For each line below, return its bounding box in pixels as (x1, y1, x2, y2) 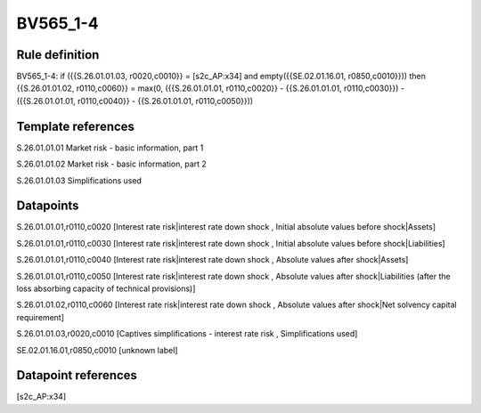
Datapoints (16, 198, 79, 214)
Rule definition (16, 47, 100, 62)
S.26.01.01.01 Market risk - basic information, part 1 (16, 142, 204, 153)
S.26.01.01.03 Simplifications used (16, 174, 143, 186)
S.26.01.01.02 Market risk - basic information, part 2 (16, 158, 207, 169)
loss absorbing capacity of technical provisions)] (16, 283, 196, 294)
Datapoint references (16, 368, 138, 383)
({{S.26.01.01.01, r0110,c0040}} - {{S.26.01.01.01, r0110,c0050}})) (16, 95, 254, 106)
